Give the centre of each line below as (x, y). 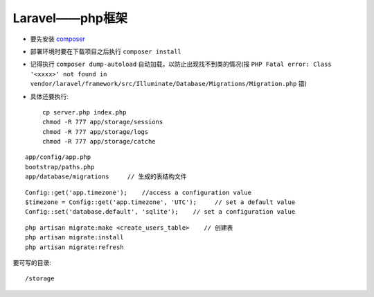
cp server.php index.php (84, 112)
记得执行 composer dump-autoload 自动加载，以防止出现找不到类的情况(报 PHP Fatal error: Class (181, 64)
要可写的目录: (32, 262)
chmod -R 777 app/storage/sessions (103, 122)
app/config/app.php (58, 157)
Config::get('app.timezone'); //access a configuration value (139, 192)
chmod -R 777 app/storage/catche (99, 142)
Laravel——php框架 (70, 18)
